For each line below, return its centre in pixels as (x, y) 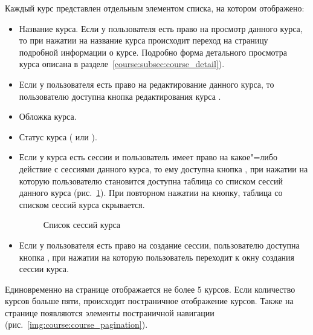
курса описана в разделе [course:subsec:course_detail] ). (122, 64)
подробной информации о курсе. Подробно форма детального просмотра (153, 52)
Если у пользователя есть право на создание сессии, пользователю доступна (159, 245)
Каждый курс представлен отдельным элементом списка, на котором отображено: (155, 8)
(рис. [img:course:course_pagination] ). (76, 324)
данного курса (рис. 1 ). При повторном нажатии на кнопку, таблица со (151, 193)
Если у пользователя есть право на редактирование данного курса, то (147, 84)
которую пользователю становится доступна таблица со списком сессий (151, 181)
